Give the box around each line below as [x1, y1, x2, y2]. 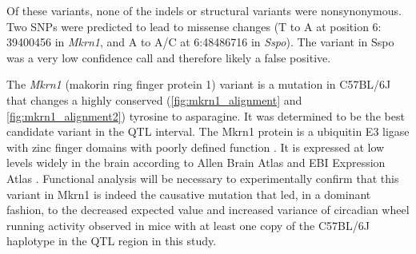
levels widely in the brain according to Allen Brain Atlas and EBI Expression [6, 154, 386, 171]
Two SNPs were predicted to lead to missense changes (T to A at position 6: [6, 18, 382, 34]
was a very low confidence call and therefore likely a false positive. [6, 49, 331, 65]
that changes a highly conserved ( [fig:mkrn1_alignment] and [6, 91, 302, 108]
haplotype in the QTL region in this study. [6, 232, 217, 249]
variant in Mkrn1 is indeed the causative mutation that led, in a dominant [6, 185, 371, 202]
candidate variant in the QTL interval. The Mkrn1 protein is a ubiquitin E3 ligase [6, 123, 410, 140]
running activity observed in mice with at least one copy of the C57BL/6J [6, 216, 370, 233]
